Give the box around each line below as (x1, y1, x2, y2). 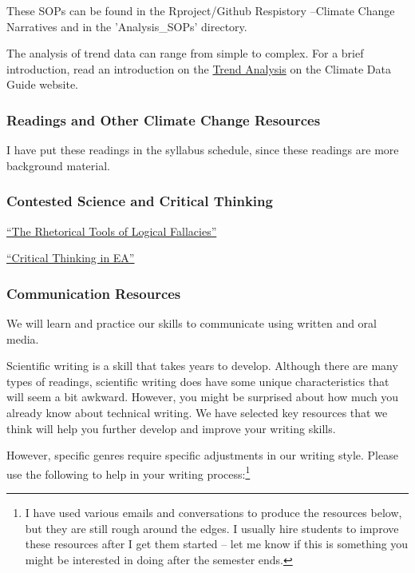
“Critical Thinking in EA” (6, 249, 135, 266)
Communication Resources (6, 283, 181, 303)
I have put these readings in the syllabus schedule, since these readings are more (6, 141, 399, 158)
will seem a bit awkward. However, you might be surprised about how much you (6, 388, 399, 405)
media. (6, 330, 39, 347)
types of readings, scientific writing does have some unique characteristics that (6, 372, 389, 389)
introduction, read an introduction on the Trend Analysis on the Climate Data (6, 60, 392, 77)
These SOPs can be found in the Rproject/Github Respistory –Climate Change (6, 2, 395, 18)
